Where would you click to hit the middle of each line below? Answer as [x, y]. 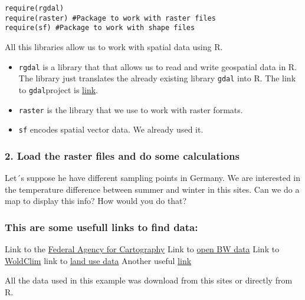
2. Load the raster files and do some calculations [122, 155]
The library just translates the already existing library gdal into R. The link [157, 78]
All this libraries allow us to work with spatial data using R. [114, 46]
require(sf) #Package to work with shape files [100, 28]
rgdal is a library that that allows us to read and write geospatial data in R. [158, 66]
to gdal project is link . [58, 89]
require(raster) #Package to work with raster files [110, 18]
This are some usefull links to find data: [101, 227]
